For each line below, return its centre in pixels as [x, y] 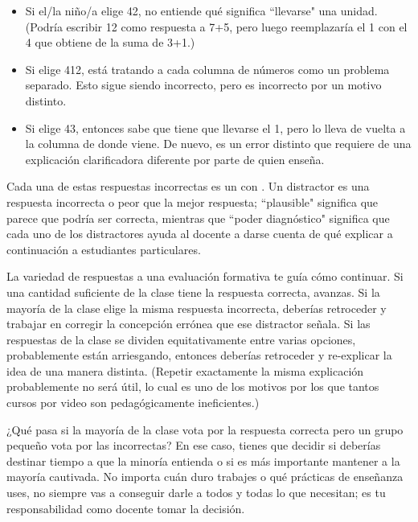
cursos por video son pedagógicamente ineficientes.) [133, 403]
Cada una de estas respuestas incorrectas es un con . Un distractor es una [188, 186]
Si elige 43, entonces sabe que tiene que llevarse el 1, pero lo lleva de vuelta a [215, 127]
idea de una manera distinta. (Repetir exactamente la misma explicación [185, 370]
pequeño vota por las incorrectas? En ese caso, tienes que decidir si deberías [194, 445]
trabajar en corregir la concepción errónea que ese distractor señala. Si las [189, 324]
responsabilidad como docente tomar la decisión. [126, 508]
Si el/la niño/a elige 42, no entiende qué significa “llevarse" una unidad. [201, 10]
